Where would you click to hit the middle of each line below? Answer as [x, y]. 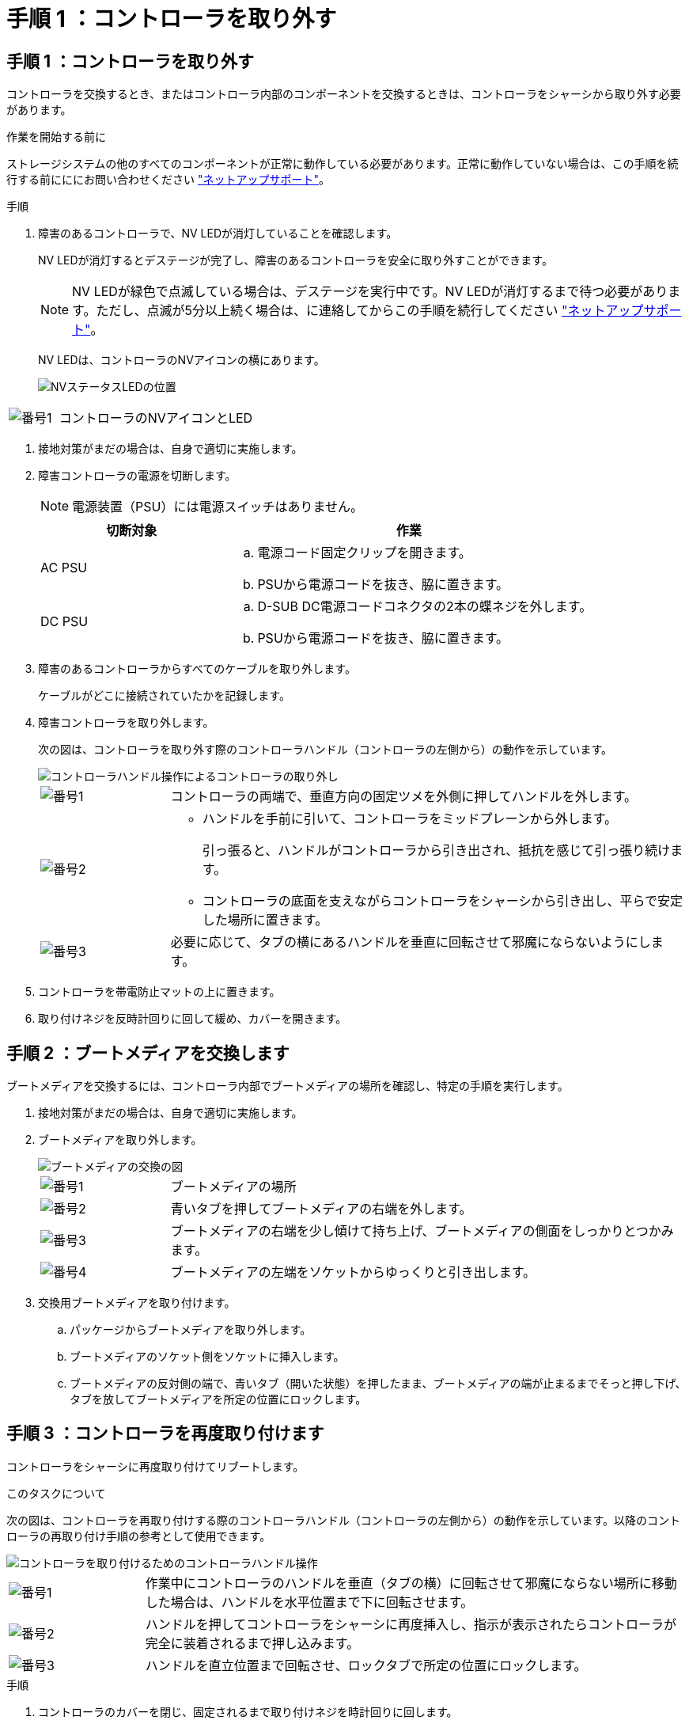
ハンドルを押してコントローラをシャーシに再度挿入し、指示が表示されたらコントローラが [411, 1624]
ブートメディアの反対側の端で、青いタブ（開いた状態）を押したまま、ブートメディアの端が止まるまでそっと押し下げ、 [378, 1384]
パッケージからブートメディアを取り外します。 [191, 1330]
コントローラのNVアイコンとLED [156, 418]
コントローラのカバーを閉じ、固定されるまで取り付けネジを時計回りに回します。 [248, 1711]
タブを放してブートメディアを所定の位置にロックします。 [218, 1399]
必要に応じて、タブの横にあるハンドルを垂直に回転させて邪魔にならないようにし [411, 942]
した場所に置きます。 [265, 920]
